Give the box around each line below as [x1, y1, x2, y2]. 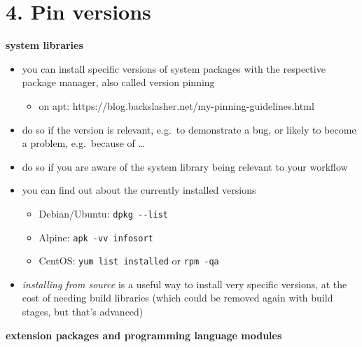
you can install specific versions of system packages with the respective [22, 61, 326, 76]
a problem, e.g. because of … [22, 136, 145, 150]
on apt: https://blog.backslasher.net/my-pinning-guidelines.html [39, 98, 314, 113]
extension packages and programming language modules [6, 327, 282, 342]
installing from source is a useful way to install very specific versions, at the [22, 276, 347, 291]
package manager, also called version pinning [22, 75, 215, 90]
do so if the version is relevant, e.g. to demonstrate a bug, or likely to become [22, 122, 356, 136]
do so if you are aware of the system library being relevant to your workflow [22, 159, 348, 173]
